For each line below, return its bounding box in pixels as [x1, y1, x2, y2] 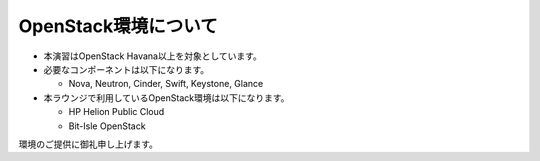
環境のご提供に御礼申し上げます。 [18, 138, 159, 150]
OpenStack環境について [18, 15, 219, 37]
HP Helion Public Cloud [68, 106, 165, 118]
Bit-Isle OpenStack [68, 120, 146, 132]
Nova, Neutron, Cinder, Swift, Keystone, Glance [68, 78, 264, 90]
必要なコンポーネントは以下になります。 [43, 63, 210, 75]
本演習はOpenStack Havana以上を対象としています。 [43, 50, 262, 62]
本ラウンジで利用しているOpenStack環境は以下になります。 [43, 91, 290, 104]
